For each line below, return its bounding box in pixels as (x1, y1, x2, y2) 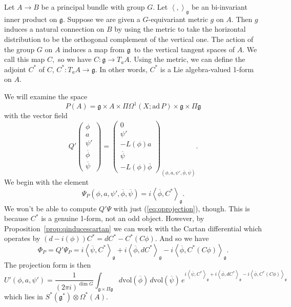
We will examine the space (4, 91, 88, 101)
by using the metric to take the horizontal (114, 24, 246, 34)
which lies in (4, 291, 43, 301)
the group (4, 43, 35, 54)
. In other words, (95, 63, 148, 74)
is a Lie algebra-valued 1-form (160, 63, 254, 74)
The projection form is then (4, 259, 91, 270)
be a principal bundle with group (41, 2, 145, 12)
